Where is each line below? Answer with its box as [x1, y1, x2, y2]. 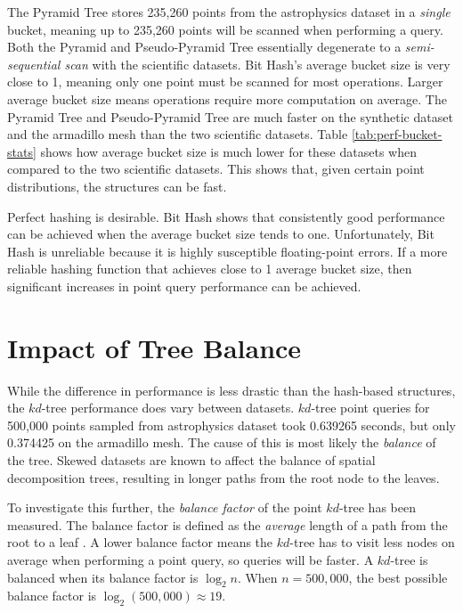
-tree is [390, 550, 428, 568]
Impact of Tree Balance [7, 329, 302, 365]
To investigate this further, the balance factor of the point [7, 498, 322, 517]
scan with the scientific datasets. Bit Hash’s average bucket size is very [64, 54, 451, 73]
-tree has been [338, 498, 416, 517]
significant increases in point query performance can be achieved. [7, 276, 361, 295]
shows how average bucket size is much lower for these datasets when [40, 142, 417, 160]
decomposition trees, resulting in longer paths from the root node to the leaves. [7, 468, 440, 486]
